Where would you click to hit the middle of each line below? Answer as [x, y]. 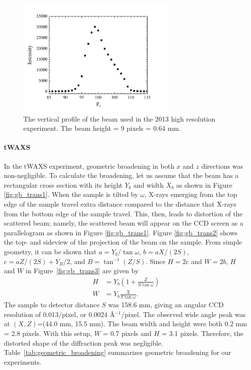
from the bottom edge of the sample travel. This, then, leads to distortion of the [123, 213]
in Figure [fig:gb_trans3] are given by [82, 271]
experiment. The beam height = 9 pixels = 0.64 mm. [102, 128]
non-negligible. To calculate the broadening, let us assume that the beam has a [121, 175]
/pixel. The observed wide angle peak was [183, 314]
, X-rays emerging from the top [191, 194]
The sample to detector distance [52, 305]
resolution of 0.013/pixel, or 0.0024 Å [59, 314]
